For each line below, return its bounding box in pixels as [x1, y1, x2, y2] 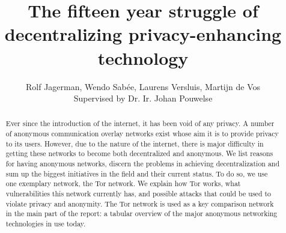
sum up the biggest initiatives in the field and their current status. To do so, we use [5, 168, 268, 178]
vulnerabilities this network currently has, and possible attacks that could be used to [5, 189, 272, 199]
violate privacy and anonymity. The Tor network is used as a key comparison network [5, 198, 274, 208]
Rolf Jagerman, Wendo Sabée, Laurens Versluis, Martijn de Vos [26, 80, 260, 92]
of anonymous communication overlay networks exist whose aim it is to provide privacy [5, 129, 279, 139]
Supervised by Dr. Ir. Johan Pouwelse [73, 92, 213, 104]
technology [97, 45, 189, 70]
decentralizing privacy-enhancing [4, 22, 282, 46]
